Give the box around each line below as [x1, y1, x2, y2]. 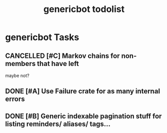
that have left [36, 59, 79, 68]
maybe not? [5, 72, 29, 78]
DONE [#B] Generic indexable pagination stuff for [5, 111, 162, 120]
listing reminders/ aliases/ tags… [5, 119, 111, 128]
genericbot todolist [43, 3, 125, 15]
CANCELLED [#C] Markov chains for [5, 51, 120, 60]
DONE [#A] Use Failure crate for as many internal [5, 87, 160, 95]
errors [5, 95, 25, 103]
